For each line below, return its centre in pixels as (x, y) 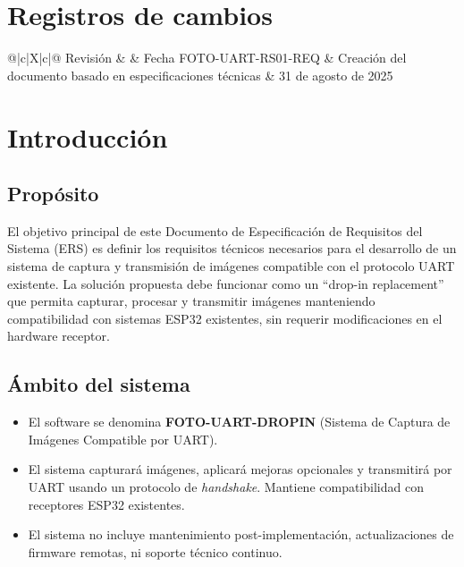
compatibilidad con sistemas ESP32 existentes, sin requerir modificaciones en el (225, 318)
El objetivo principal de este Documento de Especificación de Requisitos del (215, 230)
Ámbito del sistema (99, 384)
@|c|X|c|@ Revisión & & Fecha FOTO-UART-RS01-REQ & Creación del (207, 58)
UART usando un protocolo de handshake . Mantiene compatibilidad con (226, 487)
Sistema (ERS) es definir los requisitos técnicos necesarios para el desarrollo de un (232, 248)
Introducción (88, 136)
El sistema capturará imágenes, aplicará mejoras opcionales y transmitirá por (240, 469)
